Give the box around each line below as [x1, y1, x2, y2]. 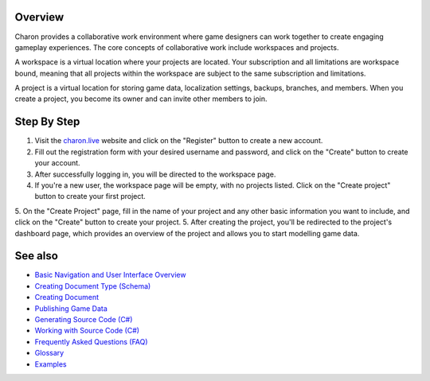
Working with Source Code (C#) [34, 326, 139, 336]
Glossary [34, 348, 64, 358]
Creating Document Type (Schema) [34, 281, 151, 290]
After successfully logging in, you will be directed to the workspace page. [34, 169, 276, 179]
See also [14, 249, 59, 262]
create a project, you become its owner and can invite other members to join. [14, 94, 268, 103]
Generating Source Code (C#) [34, 314, 133, 324]
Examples [34, 359, 67, 369]
